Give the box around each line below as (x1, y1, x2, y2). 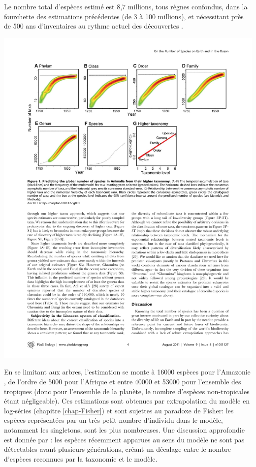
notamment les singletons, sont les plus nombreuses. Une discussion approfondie (4, 424, 245, 435)
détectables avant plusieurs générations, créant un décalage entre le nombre (4, 444, 231, 454)
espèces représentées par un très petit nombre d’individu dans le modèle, (4, 415, 223, 425)
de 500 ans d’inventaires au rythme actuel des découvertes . (4, 21, 184, 31)
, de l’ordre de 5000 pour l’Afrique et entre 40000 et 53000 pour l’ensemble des (4, 376, 241, 386)
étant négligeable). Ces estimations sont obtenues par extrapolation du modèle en (4, 396, 250, 406)
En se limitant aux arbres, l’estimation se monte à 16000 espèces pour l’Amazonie (4, 367, 251, 377)
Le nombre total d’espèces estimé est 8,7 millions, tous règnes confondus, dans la (4, 1, 248, 11)
